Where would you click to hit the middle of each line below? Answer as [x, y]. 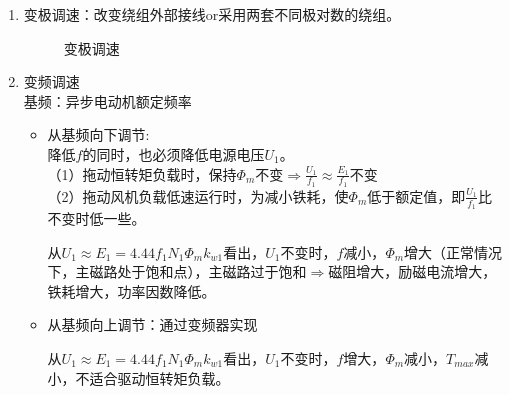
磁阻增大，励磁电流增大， [412, 271]
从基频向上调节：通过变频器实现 [152, 324]
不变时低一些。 [96, 218]
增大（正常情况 [453, 251]
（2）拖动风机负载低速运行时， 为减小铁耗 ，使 [198, 195]
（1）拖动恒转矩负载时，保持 [142, 173]
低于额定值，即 [416, 195]
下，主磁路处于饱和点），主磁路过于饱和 [177, 271]
